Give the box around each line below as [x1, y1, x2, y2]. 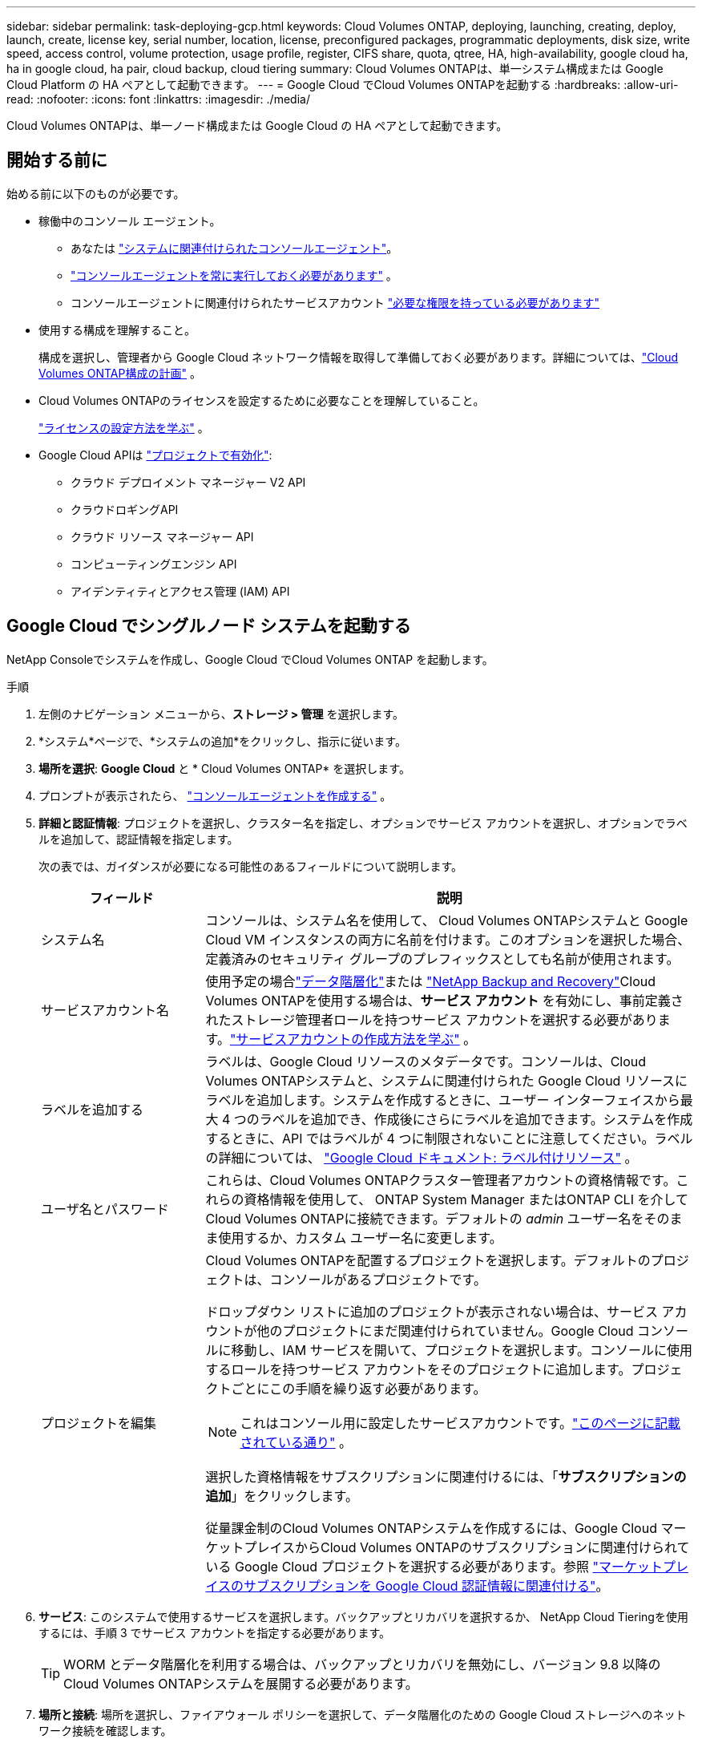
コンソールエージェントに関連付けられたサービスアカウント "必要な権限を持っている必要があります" [71, 295, 599, 309]
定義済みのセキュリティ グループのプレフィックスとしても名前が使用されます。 [205, 950, 680, 967]
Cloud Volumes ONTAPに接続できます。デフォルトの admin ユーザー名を [205, 1210, 644, 1227]
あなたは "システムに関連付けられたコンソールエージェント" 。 [71, 241, 398, 255]
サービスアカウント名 [41, 1001, 170, 1018]
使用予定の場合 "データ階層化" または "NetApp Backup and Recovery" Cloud [205, 973, 656, 989]
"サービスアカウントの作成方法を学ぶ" [229, 1030, 460, 1047]
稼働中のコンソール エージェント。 [38, 213, 221, 228]
